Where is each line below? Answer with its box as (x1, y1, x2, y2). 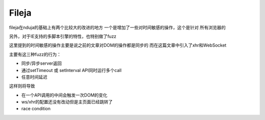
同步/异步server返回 (21, 60, 62, 66)
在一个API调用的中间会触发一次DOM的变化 (21, 92, 107, 98)
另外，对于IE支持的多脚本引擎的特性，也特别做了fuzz (9, 33, 117, 39)
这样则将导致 (9, 83, 35, 89)
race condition (21, 106, 51, 112)
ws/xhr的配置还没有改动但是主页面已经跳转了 (21, 99, 113, 105)
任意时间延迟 (21, 74, 48, 80)
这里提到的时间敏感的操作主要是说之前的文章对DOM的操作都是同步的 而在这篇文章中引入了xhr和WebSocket (9, 42, 227, 48)
